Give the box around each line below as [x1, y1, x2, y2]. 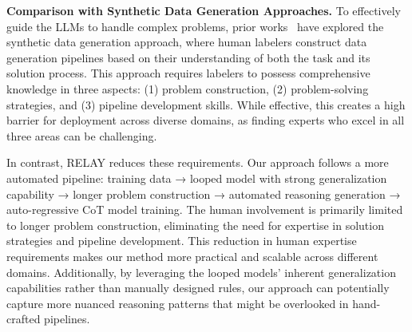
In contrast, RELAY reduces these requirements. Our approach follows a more [6, 154, 389, 171]
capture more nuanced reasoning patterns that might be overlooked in [6, 294, 349, 311]
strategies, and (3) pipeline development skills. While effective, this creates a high [6, 96, 406, 113]
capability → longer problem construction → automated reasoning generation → [6, 185, 401, 202]
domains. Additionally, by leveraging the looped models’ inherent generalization [6, 263, 396, 280]
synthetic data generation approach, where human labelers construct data [6, 34, 367, 50]
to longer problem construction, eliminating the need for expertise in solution [6, 216, 384, 233]
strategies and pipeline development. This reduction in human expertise [6, 232, 357, 249]
